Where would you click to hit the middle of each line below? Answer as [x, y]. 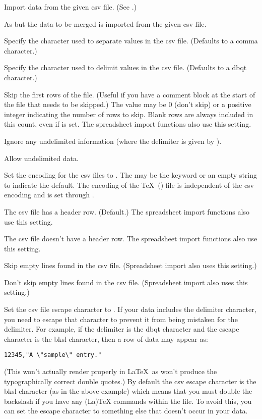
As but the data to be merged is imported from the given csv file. [105, 23]
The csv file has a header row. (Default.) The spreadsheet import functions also [127, 211]
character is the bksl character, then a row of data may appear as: [106, 338]
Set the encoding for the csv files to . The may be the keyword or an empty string [131, 175]
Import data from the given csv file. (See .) [71, 7]
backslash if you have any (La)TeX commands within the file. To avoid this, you [128, 401]
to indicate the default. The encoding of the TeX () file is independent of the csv [129, 185]
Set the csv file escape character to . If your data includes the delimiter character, [130, 309]
